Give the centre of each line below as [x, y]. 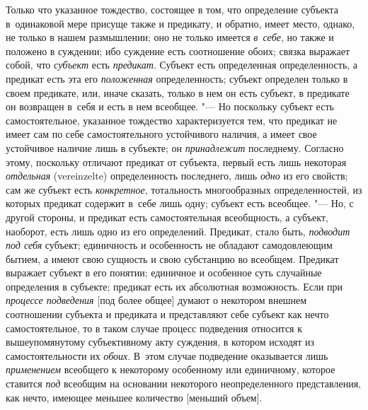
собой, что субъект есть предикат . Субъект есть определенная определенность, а [182, 65]
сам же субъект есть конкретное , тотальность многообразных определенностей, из [184, 189]
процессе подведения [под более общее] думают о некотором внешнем [156, 300]
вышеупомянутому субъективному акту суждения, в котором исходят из [160, 342]
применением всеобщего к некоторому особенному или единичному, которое [171, 369]
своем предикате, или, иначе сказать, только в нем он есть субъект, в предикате [178, 92]
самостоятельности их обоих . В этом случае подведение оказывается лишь [167, 355]
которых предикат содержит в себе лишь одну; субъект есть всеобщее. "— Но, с [180, 203]
